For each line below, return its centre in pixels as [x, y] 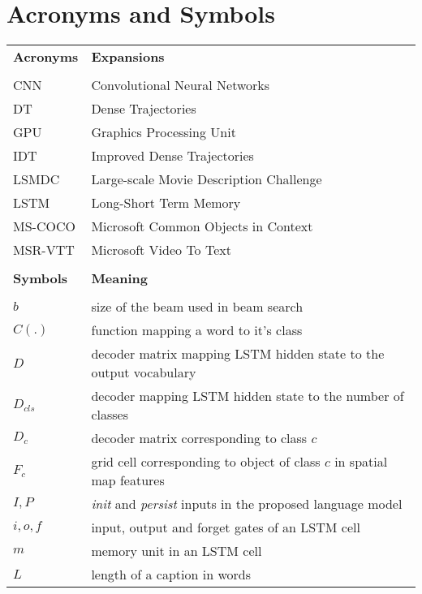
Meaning [119, 278]
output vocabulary [144, 372]
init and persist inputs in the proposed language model [247, 504]
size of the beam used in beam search [197, 307]
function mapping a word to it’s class [197, 330]
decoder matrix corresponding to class [199, 438]
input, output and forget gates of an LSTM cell [226, 527]
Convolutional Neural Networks [181, 85]
